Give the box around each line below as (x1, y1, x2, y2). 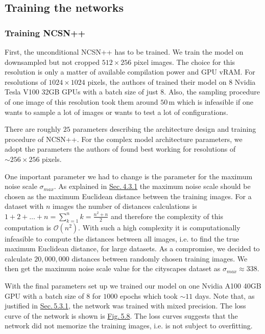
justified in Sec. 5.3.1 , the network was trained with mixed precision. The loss (5, 300, 246, 311)
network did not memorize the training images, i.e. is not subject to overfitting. (5, 320, 253, 331)
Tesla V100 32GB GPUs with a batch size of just (5, 86, 158, 97)
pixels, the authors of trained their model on (87, 76, 227, 87)
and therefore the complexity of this (111, 210, 223, 221)
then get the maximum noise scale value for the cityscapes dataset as (5, 263, 221, 274)
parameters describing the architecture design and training (73, 124, 256, 134)
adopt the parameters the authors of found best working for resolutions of (5, 144, 236, 154)
